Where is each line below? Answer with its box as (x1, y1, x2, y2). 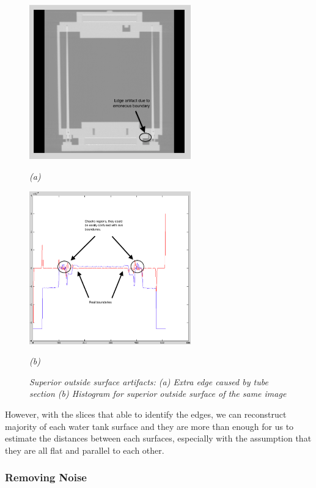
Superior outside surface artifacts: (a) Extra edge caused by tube (29, 375, 268, 388)
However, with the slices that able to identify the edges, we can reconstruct (5, 408, 287, 421)
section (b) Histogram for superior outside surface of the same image (29, 387, 287, 400)
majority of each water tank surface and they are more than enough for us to (5, 420, 294, 432)
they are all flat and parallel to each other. (5, 443, 164, 456)
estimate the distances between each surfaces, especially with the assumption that (5, 432, 312, 445)
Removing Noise (5, 470, 87, 485)
